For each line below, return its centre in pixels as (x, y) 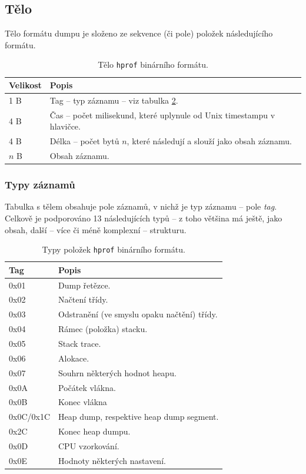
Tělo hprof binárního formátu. (153, 64)
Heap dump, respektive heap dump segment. (139, 417)
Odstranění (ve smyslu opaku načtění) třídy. (138, 314)
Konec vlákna (83, 402)
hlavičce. (65, 126)
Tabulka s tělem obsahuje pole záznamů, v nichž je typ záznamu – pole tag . (141, 206)
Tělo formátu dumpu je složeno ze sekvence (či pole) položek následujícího (139, 33)
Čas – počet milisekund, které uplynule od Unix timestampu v (162, 115)
